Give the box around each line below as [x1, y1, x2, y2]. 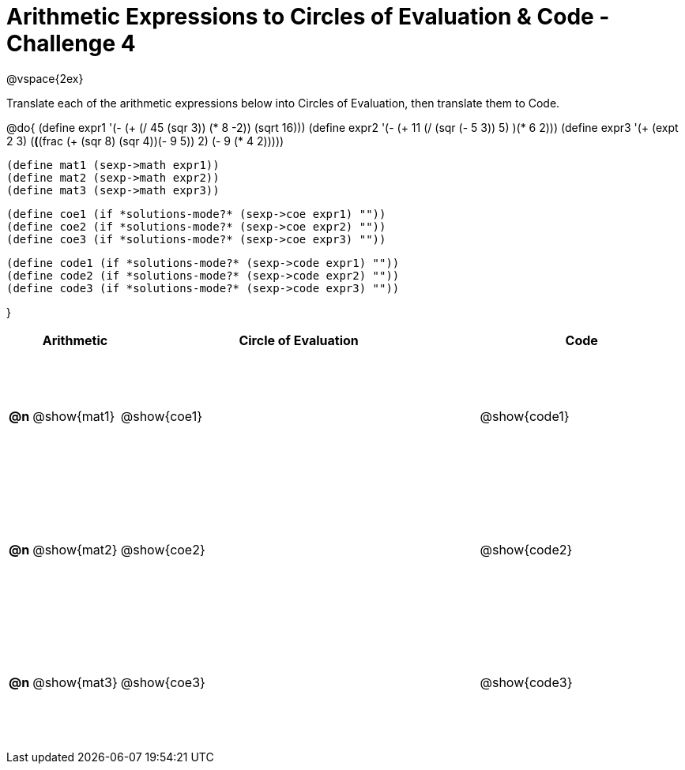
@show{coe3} [120, 674, 205, 691]
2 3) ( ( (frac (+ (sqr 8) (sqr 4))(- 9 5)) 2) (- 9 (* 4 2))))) [6, 133, 284, 148]
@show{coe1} [120, 408, 202, 425]
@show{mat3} [32, 674, 118, 691]
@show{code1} [480, 408, 570, 425]
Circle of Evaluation [239, 332, 359, 348]
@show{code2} [480, 541, 573, 558]
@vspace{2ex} [6, 71, 84, 85]
